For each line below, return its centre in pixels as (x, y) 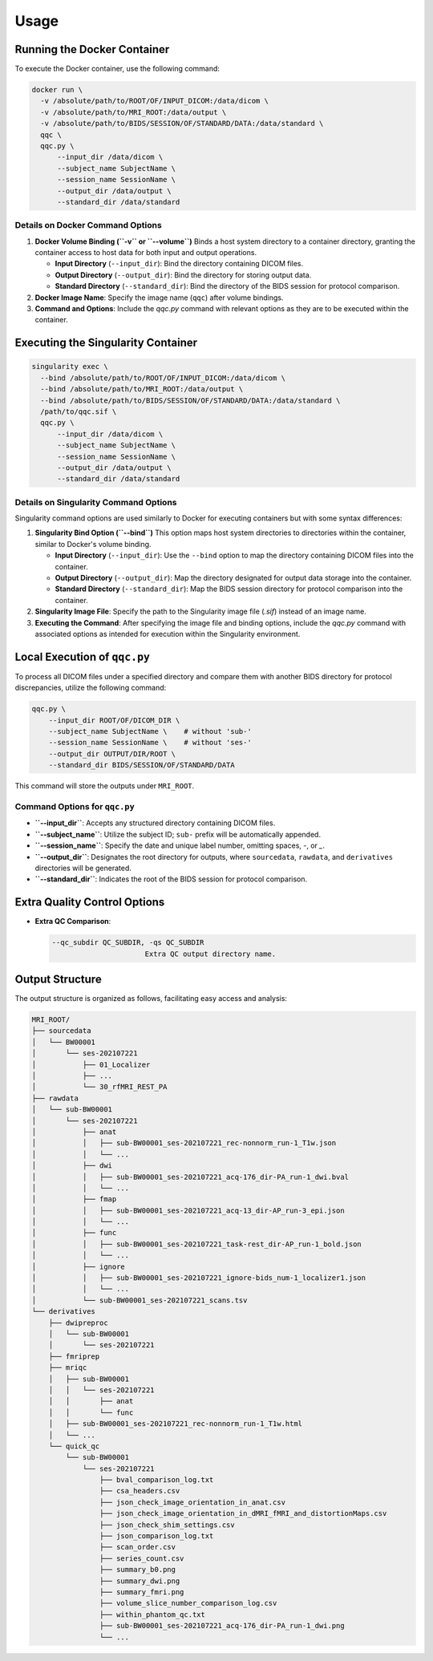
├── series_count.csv (142, 1558)
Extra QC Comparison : (73, 922)
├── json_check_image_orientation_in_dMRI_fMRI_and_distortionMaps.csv (243, 1513)
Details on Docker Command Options (88, 225)
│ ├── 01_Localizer (91, 1064)
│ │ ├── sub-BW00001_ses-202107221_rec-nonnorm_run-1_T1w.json (184, 1143)
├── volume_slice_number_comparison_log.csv (188, 1603)
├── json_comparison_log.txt (156, 1536)
